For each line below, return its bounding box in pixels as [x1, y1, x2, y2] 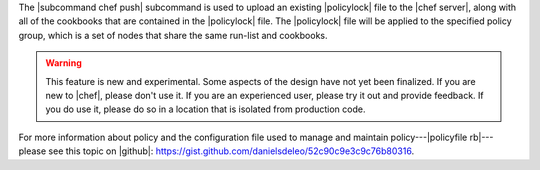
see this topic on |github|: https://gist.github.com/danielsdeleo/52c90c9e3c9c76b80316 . [48, 145, 415, 157]
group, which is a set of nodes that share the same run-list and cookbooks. [18, 29, 329, 41]
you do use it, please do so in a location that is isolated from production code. [45, 103, 366, 115]
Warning [45, 57, 82, 69]
